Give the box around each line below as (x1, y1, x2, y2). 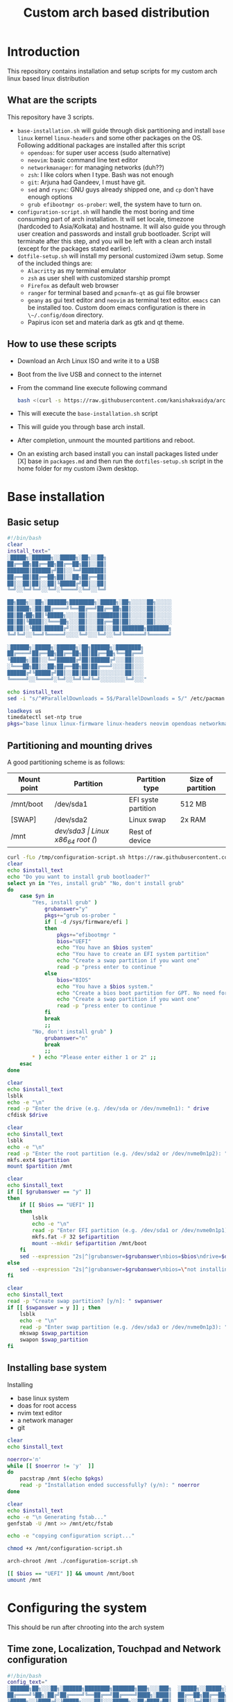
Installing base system (7, 1362, 107, 1374)
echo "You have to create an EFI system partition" (56, 951, 209, 958)
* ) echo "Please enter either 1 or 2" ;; (32, 1054, 157, 1061)
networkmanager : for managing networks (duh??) (27, 163, 165, 171)
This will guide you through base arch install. (17, 423, 146, 431)
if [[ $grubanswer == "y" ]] (7, 1188, 92, 1195)
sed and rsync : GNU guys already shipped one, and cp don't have (27, 185, 214, 194)
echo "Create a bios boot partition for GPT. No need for (56, 989, 228, 997)
